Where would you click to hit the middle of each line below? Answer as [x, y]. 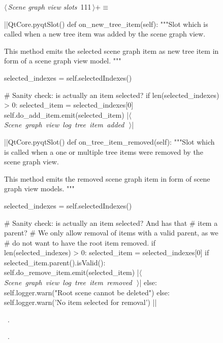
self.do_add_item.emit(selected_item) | [67, 114]
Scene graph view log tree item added [64, 125]
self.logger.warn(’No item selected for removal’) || [81, 302]
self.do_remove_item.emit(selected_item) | [72, 272]
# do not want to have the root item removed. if [80, 242]
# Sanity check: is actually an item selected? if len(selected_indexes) [112, 95]
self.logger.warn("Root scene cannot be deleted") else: [87, 292]
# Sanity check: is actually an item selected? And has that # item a [111, 222]
